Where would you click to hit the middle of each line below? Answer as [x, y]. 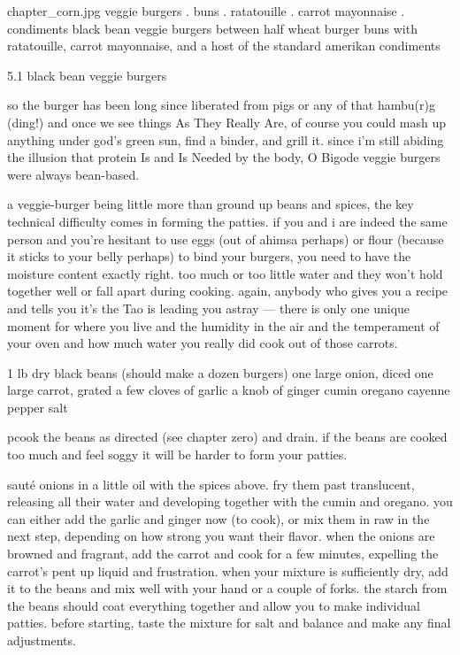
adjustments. [42, 640]
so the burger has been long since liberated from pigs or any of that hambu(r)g [221, 105]
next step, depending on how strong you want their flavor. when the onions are [221, 536]
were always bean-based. [73, 174]
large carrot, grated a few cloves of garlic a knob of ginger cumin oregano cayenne [229, 390]
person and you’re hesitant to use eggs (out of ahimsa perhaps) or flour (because [226, 239]
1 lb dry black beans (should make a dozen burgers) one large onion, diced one [220, 372]
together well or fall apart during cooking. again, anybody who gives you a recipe [228, 291]
